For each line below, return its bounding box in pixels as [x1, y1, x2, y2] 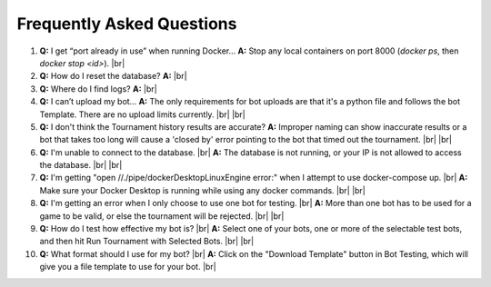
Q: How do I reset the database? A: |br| [39, 71, 187, 82]
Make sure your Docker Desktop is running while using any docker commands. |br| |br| [39, 184, 366, 195]
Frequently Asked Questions [16, 14, 237, 34]
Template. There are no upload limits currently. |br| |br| [39, 109, 245, 120]
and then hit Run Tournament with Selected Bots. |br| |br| [39, 236, 255, 247]
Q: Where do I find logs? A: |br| [39, 83, 158, 94]
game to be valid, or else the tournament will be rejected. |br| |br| [39, 210, 285, 222]
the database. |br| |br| [39, 160, 123, 171]
